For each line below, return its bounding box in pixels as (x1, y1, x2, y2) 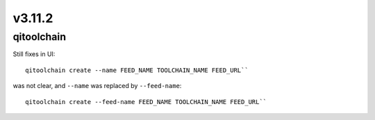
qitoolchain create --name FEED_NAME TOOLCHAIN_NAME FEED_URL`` (25, 66, 249, 74)
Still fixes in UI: (12, 50, 56, 58)
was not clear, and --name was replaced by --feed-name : (12, 82, 182, 90)
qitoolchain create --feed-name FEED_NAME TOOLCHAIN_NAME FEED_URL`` (25, 98, 267, 105)
